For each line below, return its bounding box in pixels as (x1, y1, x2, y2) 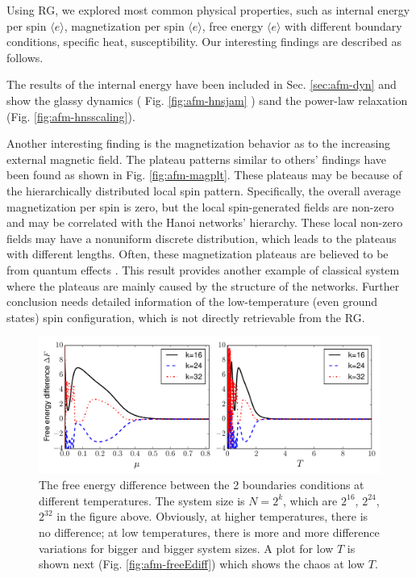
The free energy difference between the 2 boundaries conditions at (39, 476, 364, 493)
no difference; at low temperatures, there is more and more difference (39, 524, 380, 540)
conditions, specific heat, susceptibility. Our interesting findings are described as (6, 33, 402, 50)
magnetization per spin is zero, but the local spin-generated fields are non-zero (6, 198, 394, 215)
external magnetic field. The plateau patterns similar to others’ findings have (6, 150, 387, 167)
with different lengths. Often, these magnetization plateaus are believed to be (6, 245, 389, 262)
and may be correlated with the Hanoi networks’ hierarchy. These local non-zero (6, 214, 403, 231)
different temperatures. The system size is (39, 492, 245, 509)
